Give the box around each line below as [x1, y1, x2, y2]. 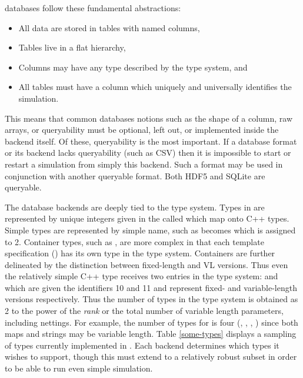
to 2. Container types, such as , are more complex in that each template [5, 235, 264, 247]
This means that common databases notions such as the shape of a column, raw [5, 112, 293, 124]
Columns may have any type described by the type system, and [18, 61, 248, 73]
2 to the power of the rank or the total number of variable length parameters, [5, 305, 284, 317]
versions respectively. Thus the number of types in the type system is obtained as [5, 293, 298, 305]
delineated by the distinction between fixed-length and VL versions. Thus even [5, 258, 288, 270]
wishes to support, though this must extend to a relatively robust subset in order [5, 350, 297, 363]
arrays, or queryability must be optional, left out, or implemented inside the [5, 123, 279, 136]
